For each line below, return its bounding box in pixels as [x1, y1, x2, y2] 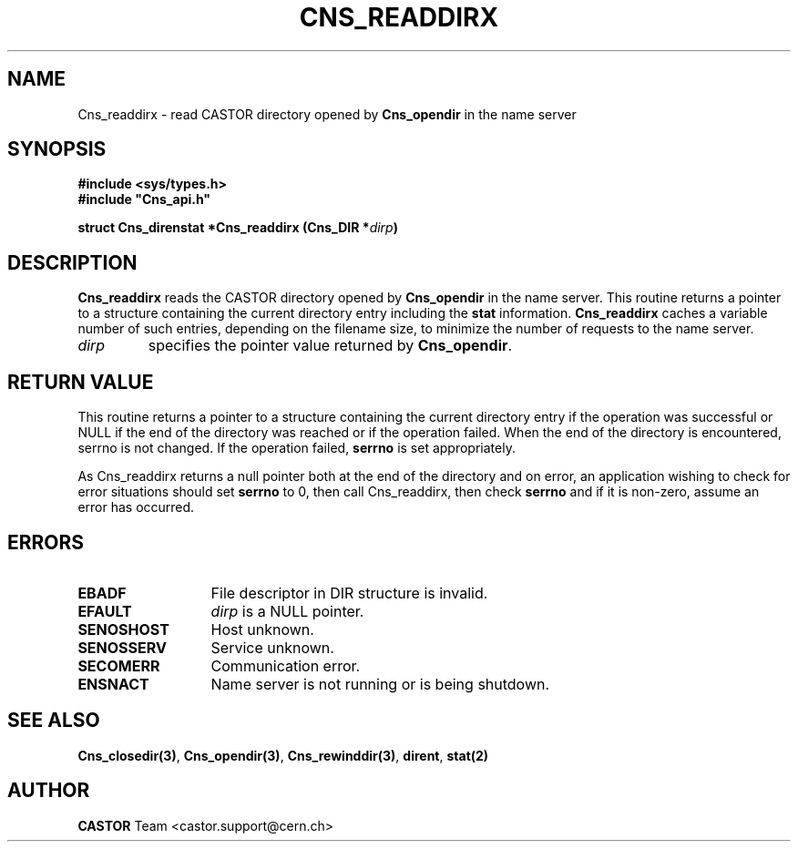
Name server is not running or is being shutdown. [210, 674, 550, 693]
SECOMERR [77, 656, 160, 675]
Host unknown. [210, 619, 314, 639]
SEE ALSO [7, 709, 100, 732]
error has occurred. [77, 499, 195, 516]
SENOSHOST [77, 619, 169, 639]
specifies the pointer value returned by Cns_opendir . [148, 336, 513, 355]
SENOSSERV [77, 638, 167, 657]
